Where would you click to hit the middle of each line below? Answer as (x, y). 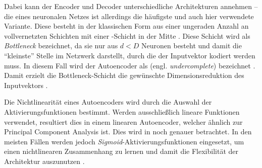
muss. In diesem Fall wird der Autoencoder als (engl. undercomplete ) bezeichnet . (130, 65)
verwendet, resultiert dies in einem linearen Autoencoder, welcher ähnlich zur (123, 121)
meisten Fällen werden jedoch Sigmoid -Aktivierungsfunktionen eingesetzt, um (124, 141)
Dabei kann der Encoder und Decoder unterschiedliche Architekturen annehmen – (131, 6)
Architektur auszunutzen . (44, 161)
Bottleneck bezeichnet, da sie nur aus (61, 46)
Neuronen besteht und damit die (192, 46)
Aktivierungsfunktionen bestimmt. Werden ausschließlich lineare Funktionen (122, 111)
